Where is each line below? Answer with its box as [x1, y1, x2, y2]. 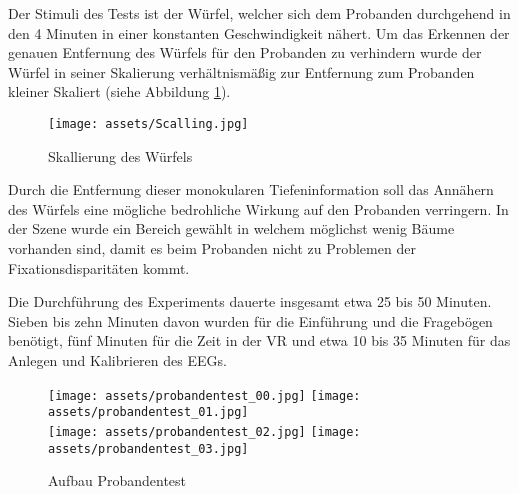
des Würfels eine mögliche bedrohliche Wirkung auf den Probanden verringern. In [8, 198, 509, 219]
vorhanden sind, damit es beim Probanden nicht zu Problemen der [8, 238, 416, 258]
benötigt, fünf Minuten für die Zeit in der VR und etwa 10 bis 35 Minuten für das [8, 330, 511, 351]
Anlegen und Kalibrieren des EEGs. [8, 349, 227, 370]
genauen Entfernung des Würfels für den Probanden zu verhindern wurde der [8, 42, 482, 63]
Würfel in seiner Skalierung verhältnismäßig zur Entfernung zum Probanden [8, 61, 475, 82]
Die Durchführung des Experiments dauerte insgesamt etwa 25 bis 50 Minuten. [8, 291, 492, 312]
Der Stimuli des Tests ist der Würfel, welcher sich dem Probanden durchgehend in [8, 3, 511, 23]
